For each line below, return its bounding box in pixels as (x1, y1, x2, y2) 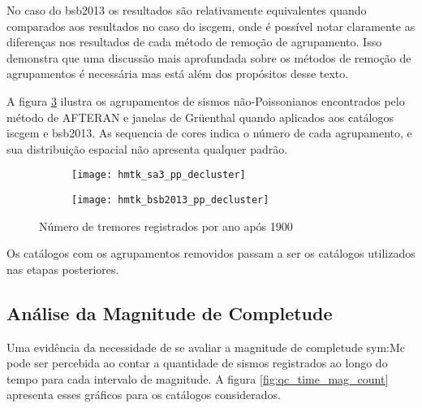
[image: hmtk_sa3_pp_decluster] (71, 169, 246, 181)
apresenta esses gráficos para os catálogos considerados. (6, 386, 281, 403)
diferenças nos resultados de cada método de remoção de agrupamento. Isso (6, 33, 382, 50)
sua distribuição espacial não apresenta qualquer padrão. (6, 140, 288, 157)
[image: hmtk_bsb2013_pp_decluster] (71, 194, 269, 206)
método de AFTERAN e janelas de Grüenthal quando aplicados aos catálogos (6, 108, 394, 125)
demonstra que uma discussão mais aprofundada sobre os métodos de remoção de (6, 49, 411, 66)
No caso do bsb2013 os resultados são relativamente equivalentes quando (6, 2, 367, 18)
